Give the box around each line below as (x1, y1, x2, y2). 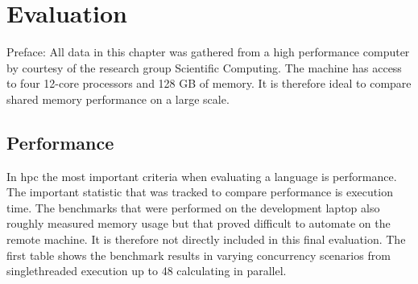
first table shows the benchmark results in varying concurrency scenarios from (6, 246, 391, 263)
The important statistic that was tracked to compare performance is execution (6, 183, 393, 200)
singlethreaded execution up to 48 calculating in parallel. (6, 262, 287, 279)
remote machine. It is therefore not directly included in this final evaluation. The (6, 231, 406, 248)
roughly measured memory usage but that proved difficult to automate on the (6, 215, 391, 232)
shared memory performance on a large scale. (6, 90, 230, 107)
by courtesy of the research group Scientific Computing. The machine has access (6, 59, 402, 76)
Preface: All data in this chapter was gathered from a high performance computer (6, 43, 410, 60)
